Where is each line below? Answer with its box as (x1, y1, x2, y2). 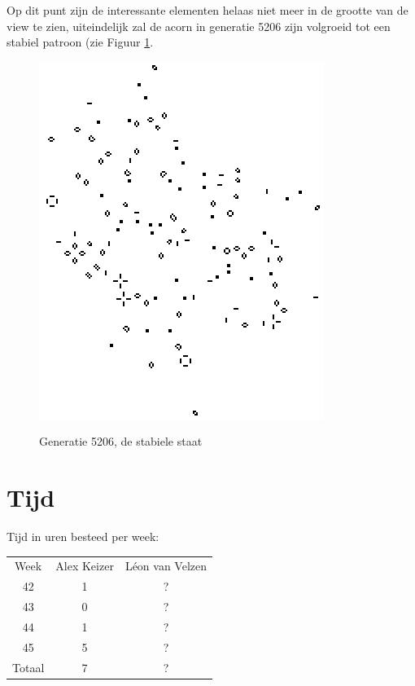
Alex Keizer (55, 557, 114, 574)
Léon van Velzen (124, 557, 207, 574)
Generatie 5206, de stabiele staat (39, 433, 203, 450)
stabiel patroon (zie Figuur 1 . (7, 33, 154, 51)
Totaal (12, 658, 45, 675)
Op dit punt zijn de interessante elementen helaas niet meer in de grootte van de (7, 2, 408, 18)
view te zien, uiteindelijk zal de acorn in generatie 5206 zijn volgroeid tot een (7, 17, 391, 34)
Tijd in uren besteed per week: (7, 528, 159, 545)
